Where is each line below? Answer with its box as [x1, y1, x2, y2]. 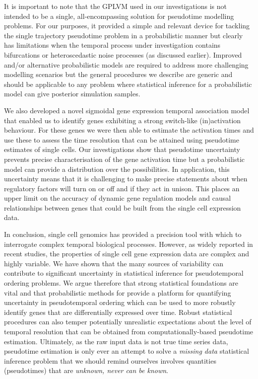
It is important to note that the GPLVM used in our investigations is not [4, 1, 227, 11]
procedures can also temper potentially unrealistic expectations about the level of [4, 316, 252, 327]
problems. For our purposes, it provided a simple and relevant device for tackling [4, 20, 250, 31]
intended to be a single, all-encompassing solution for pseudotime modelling [4, 10, 234, 21]
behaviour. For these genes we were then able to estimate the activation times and [4, 125, 254, 135]
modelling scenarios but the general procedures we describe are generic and [4, 69, 233, 79]
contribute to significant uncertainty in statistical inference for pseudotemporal [4, 268, 244, 278]
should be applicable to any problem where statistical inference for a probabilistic [4, 78, 252, 89]
